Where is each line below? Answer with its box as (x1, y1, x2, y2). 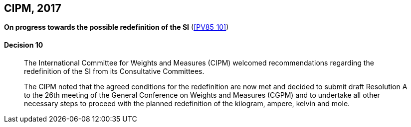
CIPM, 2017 (4, 2, 61, 14)
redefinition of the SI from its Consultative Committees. (24, 66, 205, 75)
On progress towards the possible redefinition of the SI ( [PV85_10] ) (4, 23, 229, 32)
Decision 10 (4, 41, 43, 50)
